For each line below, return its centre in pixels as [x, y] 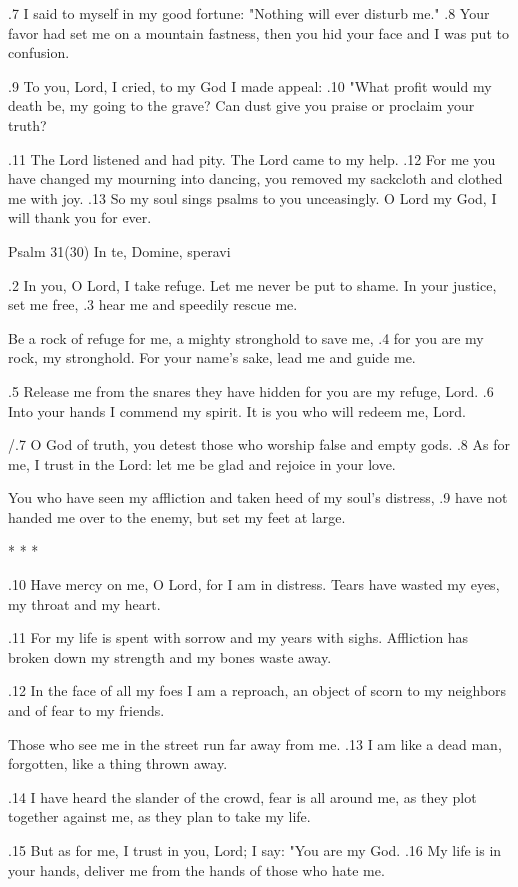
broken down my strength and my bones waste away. [170, 656]
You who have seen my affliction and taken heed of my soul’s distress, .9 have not [258, 497]
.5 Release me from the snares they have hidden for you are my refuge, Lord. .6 [251, 390]
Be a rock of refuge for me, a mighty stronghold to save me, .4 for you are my [246, 337]
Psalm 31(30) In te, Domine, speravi [119, 250]
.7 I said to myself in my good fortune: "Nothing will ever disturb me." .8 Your [249, 13]
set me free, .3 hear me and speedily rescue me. [153, 304]
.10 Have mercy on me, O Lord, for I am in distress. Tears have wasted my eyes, [254, 584]
